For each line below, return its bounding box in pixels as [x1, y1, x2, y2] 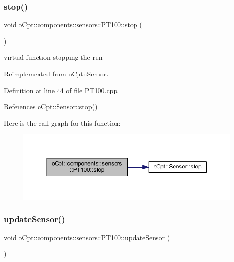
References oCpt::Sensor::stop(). [4, 101, 99, 112]
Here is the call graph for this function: [4, 117, 121, 128]
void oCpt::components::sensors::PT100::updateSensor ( [4, 232, 170, 242]
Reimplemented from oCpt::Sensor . [4, 69, 109, 78]
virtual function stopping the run [4, 52, 103, 62]
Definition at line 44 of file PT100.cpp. [4, 85, 119, 95]
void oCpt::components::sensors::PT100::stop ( [4, 19, 142, 30]
